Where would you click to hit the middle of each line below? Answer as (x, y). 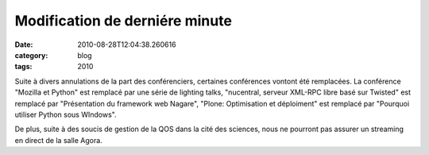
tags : (23, 67)
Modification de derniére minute (123, 21)
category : (31, 55)
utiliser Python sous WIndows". (66, 114)
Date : (24, 45)
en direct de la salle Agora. (58, 140)
